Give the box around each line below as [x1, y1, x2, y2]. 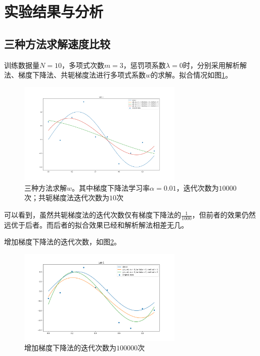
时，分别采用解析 [183, 59, 240, 70]
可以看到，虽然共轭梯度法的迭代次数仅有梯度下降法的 [4, 209, 181, 220]
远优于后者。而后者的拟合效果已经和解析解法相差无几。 [4, 219, 188, 230]
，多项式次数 [61, 59, 104, 70]
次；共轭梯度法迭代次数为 [24, 192, 109, 203]
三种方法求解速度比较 [4, 35, 110, 51]
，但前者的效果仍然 [192, 209, 256, 220]
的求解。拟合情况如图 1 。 [151, 69, 233, 80]
